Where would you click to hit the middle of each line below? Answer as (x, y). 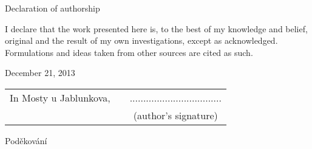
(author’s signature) (175, 115)
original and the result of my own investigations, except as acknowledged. (141, 40)
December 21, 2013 (40, 73)
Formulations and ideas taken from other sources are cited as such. (129, 52)
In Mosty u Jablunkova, (60, 97)
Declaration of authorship (53, 8)
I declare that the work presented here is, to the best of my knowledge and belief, (156, 28)
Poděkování (26, 140)
